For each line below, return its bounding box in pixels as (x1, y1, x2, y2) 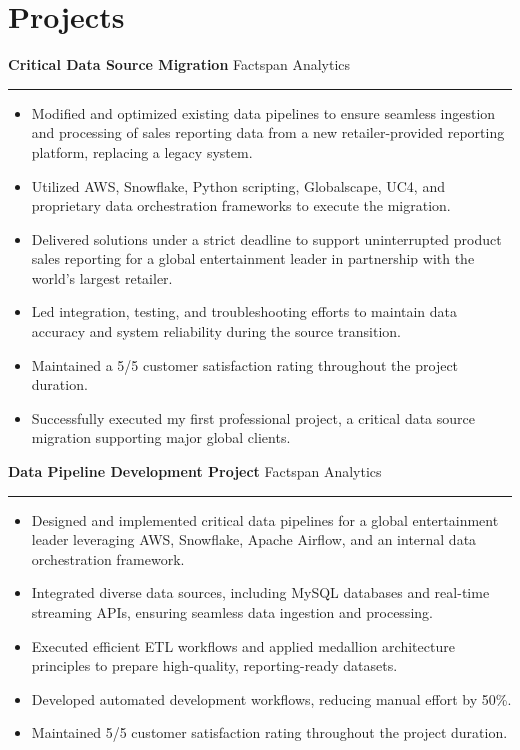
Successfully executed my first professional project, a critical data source (31, 407, 475, 428)
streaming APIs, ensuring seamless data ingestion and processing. (31, 602, 433, 622)
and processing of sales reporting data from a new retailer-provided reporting (31, 122, 505, 143)
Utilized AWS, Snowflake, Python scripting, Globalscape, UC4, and (31, 175, 445, 196)
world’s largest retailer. (31, 267, 173, 288)
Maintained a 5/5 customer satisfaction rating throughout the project (31, 354, 459, 375)
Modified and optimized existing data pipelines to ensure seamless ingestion (31, 102, 496, 123)
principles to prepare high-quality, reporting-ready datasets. (31, 655, 398, 676)
